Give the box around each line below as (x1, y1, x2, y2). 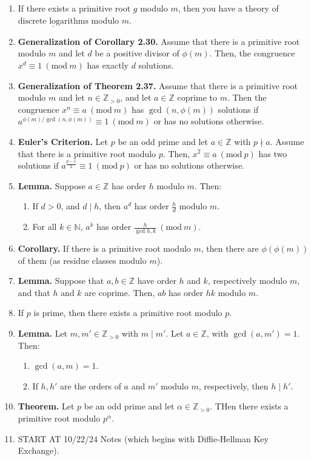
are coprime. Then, (84, 286, 155, 298)
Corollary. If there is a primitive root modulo (18, 242, 191, 255)
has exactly (87, 59, 129, 71)
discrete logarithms (18, 16, 89, 25)
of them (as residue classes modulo (18, 254, 147, 266)
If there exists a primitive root (18, 2, 131, 14)
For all (32, 220, 57, 233)
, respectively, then (198, 379, 269, 392)
